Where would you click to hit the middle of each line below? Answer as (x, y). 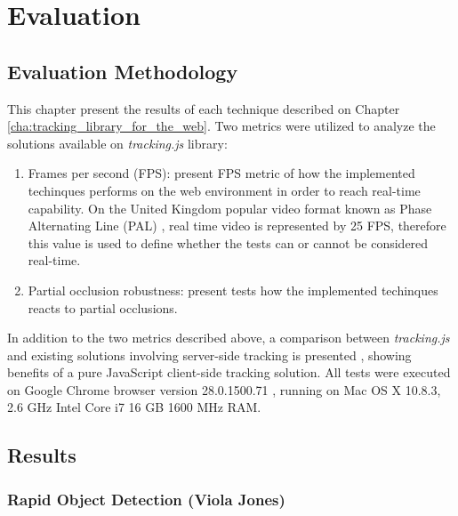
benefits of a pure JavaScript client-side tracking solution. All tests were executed (229, 372)
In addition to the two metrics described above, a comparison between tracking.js (229, 338)
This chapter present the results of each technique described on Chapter (204, 108)
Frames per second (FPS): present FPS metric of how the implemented (221, 173)
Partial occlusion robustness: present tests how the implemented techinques (233, 290)
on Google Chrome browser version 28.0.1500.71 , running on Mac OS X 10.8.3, (224, 389)
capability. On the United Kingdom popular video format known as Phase (230, 208)
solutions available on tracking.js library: (117, 143)
